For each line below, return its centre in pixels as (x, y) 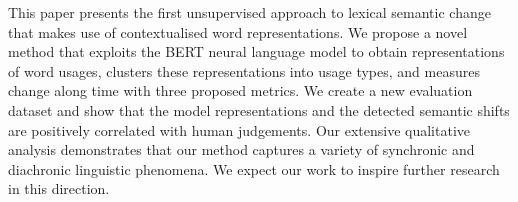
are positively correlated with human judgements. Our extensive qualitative (239, 129)
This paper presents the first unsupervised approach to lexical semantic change (249, 12)
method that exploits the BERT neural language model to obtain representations (256, 51)
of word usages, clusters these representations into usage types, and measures (244, 70)
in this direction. (59, 188)
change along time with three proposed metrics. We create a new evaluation (240, 90)
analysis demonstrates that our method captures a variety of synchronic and (241, 149)
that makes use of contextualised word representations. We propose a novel (238, 31)
